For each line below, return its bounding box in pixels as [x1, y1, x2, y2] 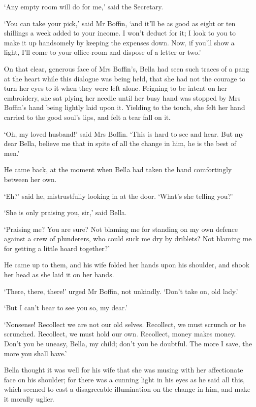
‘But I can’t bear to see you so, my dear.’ [4, 302, 128, 313]
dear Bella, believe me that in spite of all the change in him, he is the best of [4, 138, 236, 148]
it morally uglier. [4, 394, 55, 404]
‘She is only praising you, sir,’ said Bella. [4, 207, 127, 218]
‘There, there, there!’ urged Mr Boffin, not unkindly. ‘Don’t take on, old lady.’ [4, 286, 238, 296]
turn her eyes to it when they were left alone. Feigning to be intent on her [4, 83, 227, 93]
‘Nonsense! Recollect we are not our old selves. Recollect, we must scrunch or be [4, 319, 246, 329]
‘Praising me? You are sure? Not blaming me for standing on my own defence [4, 223, 238, 234]
